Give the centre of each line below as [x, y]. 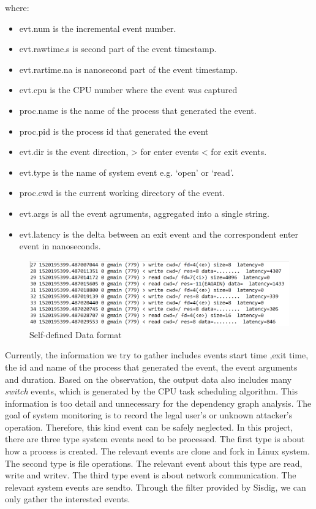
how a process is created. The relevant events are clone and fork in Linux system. [157, 451]
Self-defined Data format [76, 334]
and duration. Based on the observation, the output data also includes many [149, 379]
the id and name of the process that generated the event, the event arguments [151, 367]
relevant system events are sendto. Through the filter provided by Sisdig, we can [156, 487]
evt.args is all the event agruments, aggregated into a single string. [144, 213]
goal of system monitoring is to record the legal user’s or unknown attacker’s [149, 415]
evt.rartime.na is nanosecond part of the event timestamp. [128, 69]
